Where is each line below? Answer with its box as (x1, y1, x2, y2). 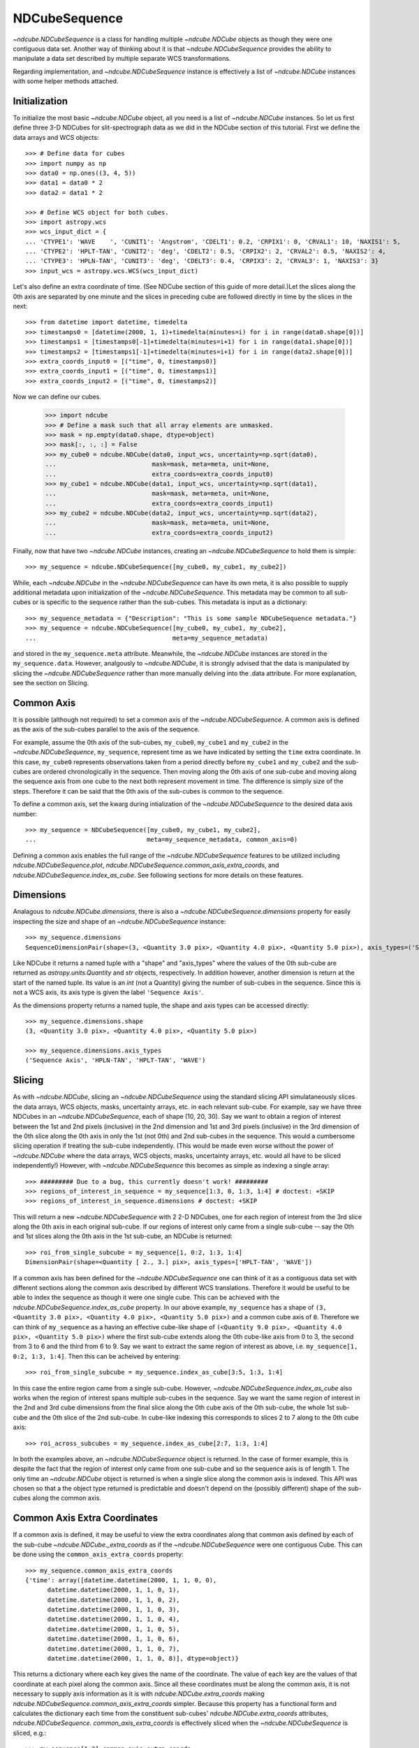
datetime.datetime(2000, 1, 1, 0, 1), (47, 1586, 181, 1594)
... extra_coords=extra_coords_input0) (45, 470, 274, 478)
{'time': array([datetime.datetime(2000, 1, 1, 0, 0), (25, 1576, 217, 1584)
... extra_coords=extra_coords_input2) (45, 529, 274, 536)
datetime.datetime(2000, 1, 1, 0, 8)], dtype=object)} (47, 1654, 239, 1663)
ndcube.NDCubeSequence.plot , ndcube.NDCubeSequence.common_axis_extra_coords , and (13, 861, 279, 870)
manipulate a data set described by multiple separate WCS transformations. (13, 55, 231, 63)
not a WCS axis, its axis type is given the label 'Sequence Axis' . (13, 988, 204, 996)
